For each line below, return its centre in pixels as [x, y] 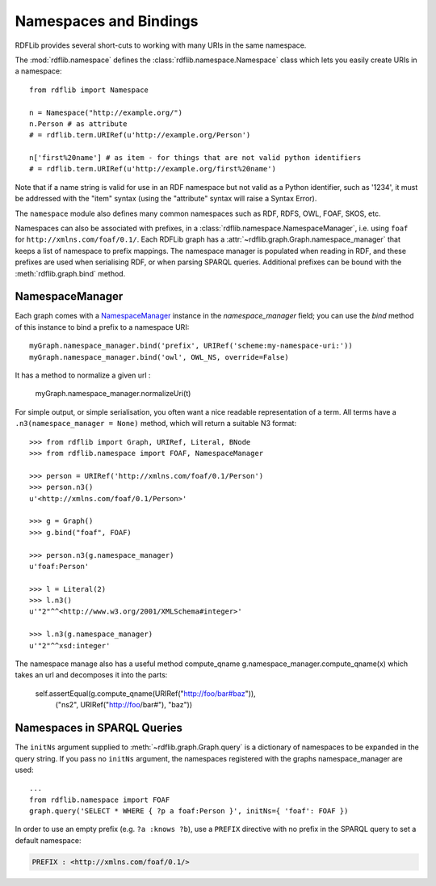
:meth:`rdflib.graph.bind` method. [70, 273]
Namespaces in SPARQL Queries [99, 728]
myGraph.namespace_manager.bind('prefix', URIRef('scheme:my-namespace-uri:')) [191, 346]
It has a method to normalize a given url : [83, 375]
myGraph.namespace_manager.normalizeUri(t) [113, 394]
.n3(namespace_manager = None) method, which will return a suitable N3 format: [156, 424]
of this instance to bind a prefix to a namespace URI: [102, 327]
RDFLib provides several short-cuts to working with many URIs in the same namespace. [161, 45]
